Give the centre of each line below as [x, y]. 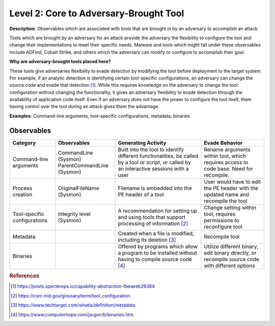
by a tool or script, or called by [154, 162]
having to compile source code [155, 259]
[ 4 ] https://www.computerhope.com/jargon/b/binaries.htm [72, 314]
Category [24, 143]
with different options [229, 265]
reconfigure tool [223, 227]
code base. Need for [229, 168]
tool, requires [220, 214]
